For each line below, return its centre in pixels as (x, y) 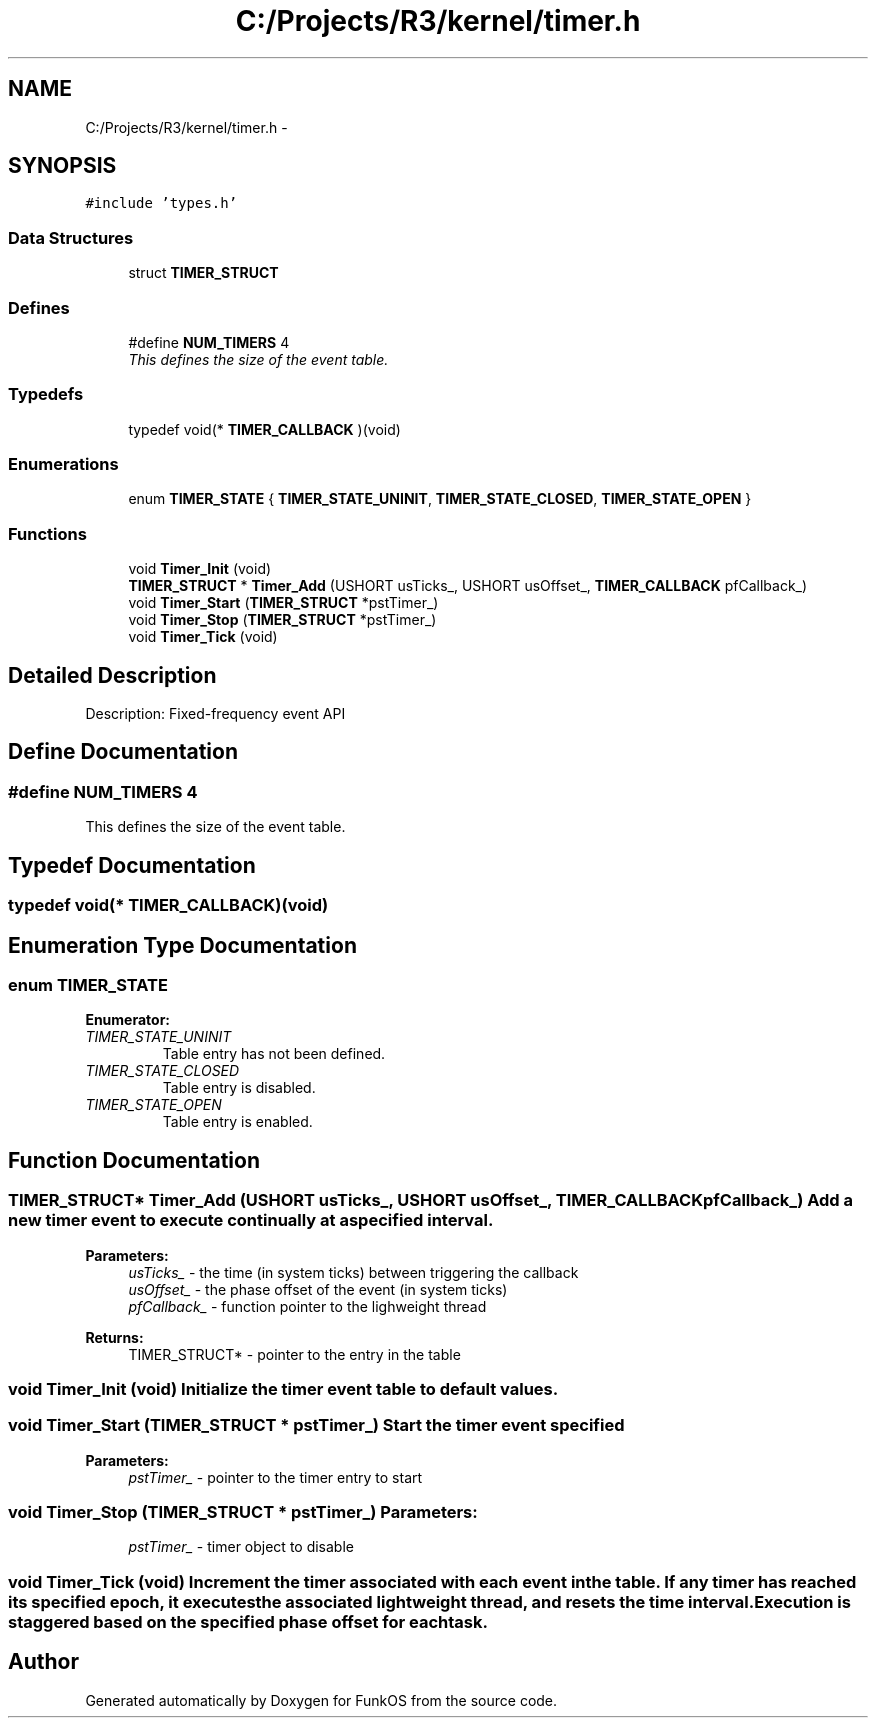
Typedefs (46, 394)
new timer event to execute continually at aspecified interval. (251, 1220)
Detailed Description (112, 675)
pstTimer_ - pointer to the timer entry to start (275, 1477)
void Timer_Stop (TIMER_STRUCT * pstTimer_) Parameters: (243, 1512)
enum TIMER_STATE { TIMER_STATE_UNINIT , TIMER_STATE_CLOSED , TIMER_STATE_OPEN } (440, 499)
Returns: (114, 1337)
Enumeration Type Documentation (182, 945)
